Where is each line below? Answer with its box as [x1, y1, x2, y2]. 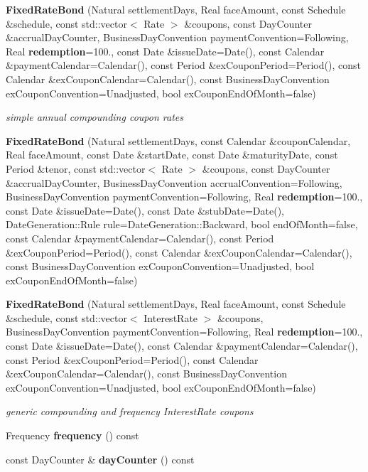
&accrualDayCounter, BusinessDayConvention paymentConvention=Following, [6, 30, 349, 45]
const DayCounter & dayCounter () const [6, 451, 195, 466]
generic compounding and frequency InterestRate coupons [6, 404, 254, 419]
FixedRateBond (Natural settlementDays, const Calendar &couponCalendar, [6, 133, 351, 148]
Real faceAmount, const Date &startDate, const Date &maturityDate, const [6, 147, 338, 162]
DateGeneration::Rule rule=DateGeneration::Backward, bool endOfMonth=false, [6, 217, 358, 232]
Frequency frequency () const [6, 428, 139, 443]
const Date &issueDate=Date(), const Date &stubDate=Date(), [6, 203, 284, 218]
